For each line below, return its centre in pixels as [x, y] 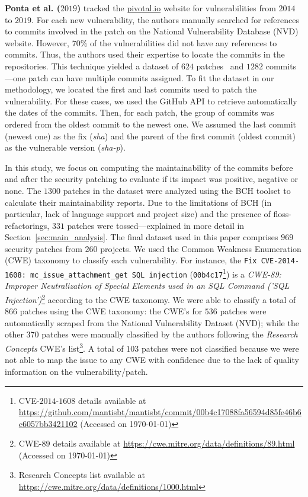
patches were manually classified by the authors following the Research [170, 334]
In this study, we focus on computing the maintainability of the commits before [149, 167]
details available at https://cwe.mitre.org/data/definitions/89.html [174, 443]
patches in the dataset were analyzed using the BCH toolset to [177, 190]
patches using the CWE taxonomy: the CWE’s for [111, 311]
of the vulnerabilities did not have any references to [183, 42]
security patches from [44, 248]
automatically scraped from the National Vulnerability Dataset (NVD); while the [152, 322]
